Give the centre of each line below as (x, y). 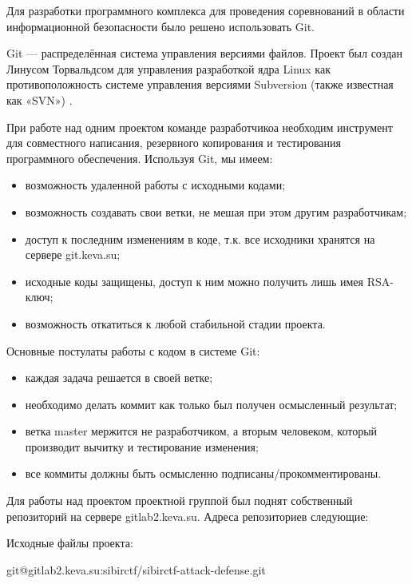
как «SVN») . (40, 99)
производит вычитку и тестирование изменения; (142, 446)
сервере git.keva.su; (73, 254)
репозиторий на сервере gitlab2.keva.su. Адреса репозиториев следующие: (188, 516)
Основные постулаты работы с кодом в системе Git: (133, 350)
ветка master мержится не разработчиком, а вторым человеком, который (201, 431)
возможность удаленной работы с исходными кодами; (155, 185)
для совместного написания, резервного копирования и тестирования (174, 143)
